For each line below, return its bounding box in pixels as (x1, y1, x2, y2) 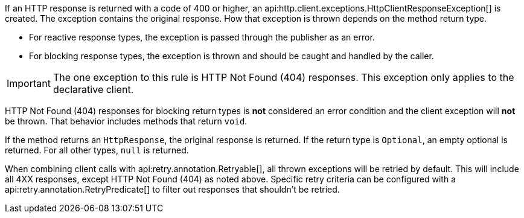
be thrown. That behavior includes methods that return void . (5, 116, 248, 126)
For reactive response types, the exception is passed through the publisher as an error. (29, 32, 375, 42)
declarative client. (53, 83, 134, 95)
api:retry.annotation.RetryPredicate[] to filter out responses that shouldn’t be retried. (5, 184, 340, 194)
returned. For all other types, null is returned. (5, 145, 189, 155)
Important (7, 77, 51, 89)
